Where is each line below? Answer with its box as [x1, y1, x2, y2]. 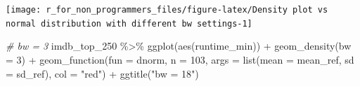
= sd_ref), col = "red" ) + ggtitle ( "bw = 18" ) [6, 66, 199, 80]
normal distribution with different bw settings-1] [6, 18, 252, 29]
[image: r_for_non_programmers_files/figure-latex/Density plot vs [6, 5, 328, 15]
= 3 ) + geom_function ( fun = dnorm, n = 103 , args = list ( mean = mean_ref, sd [6, 52, 354, 66]
